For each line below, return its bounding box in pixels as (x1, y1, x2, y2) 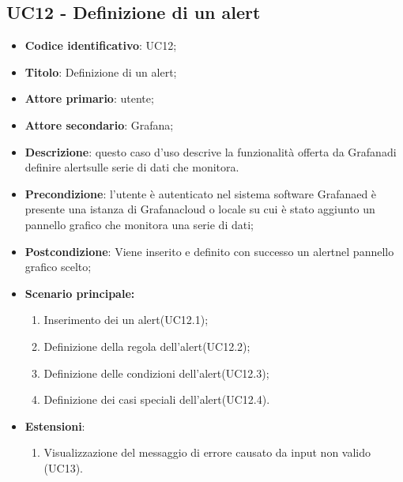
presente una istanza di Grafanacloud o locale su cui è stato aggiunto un (24, 201, 375, 217)
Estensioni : (24, 417, 85, 434)
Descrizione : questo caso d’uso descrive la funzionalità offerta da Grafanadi (24, 143, 397, 160)
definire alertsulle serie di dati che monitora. (24, 159, 239, 175)
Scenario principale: (24, 284, 135, 301)
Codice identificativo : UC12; (24, 37, 177, 54)
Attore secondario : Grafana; (24, 116, 174, 133)
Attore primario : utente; (24, 90, 154, 107)
